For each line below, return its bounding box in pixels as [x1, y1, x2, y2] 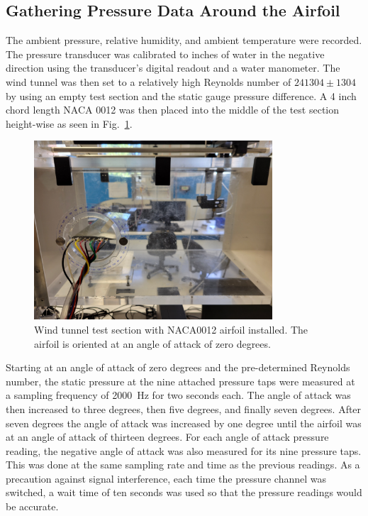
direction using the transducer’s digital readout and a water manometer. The [6, 60, 340, 75]
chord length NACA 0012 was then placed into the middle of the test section [6, 102, 340, 117]
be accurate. [6, 499, 59, 514]
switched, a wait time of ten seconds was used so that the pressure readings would [6, 485, 362, 500]
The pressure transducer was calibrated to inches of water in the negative [6, 46, 325, 61]
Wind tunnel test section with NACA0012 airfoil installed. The [34, 322, 308, 336]
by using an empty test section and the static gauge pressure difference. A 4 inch [6, 88, 357, 103]
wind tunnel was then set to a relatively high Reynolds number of [6, 74, 291, 89]
